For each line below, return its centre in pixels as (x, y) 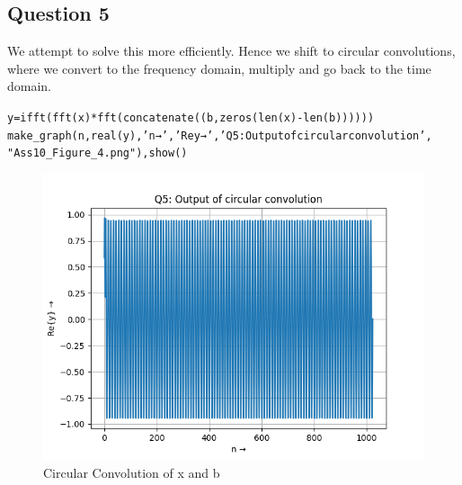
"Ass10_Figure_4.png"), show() (98, 153)
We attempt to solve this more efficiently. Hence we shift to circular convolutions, (231, 51)
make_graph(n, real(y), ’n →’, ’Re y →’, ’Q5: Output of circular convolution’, (220, 135)
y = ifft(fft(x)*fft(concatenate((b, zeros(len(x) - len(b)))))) (191, 117)
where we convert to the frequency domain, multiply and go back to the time (219, 68)
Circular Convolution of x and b (132, 472)
